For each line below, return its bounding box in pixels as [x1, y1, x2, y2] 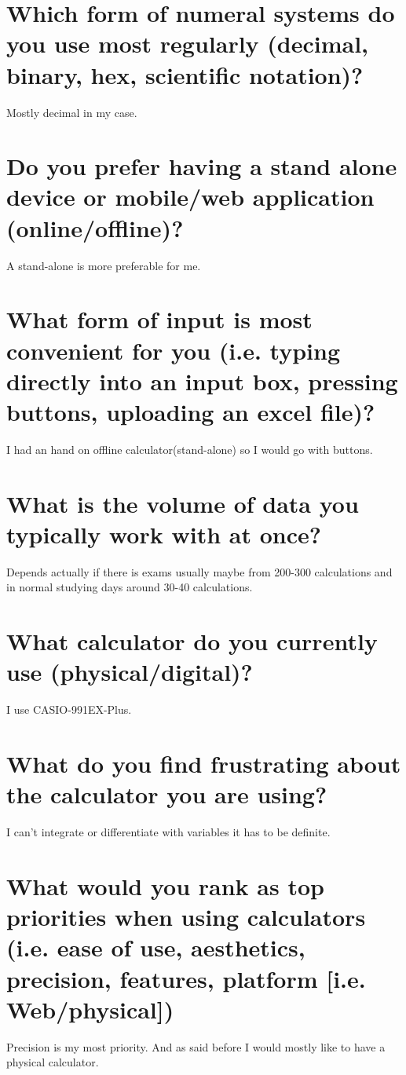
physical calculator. [6, 1054, 99, 1070]
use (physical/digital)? [6, 656, 253, 688]
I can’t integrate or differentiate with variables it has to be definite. [6, 824, 331, 840]
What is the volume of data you [6, 487, 359, 519]
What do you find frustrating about [6, 748, 401, 780]
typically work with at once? [6, 517, 321, 550]
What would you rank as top [6, 869, 324, 901]
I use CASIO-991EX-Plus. [6, 701, 132, 718]
